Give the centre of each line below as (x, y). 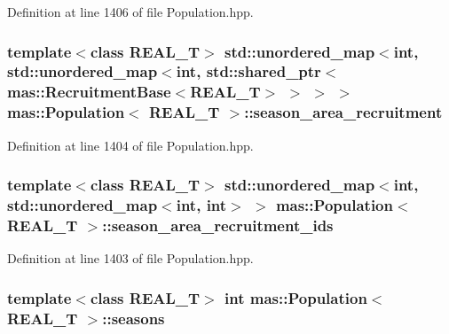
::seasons (134, 318)
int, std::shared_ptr (248, 71)
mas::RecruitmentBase (89, 92)
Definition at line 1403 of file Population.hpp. (130, 258)
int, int (201, 205)
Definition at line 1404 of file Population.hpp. (130, 145)
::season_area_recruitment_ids (218, 225)
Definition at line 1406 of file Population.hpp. (130, 12)
